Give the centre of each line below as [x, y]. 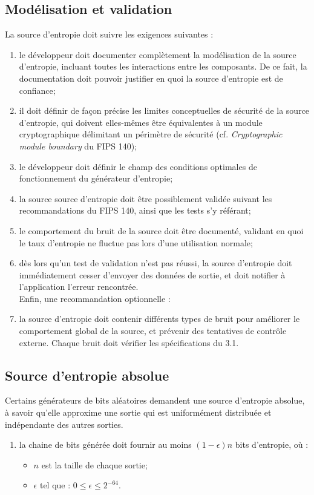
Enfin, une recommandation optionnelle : [95, 298]
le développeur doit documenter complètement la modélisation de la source [158, 54]
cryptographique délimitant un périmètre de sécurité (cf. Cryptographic [151, 134]
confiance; [37, 90]
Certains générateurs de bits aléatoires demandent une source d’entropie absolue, [155, 400]
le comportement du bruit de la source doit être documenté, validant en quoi [161, 230]
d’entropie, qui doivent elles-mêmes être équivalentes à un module [141, 122]
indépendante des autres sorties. [64, 424]
